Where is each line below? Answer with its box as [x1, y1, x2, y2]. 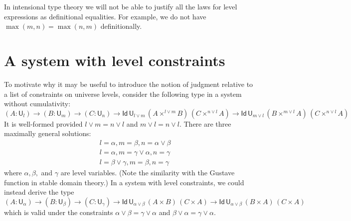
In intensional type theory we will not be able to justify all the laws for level [4, 1, 237, 11]
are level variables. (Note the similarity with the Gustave [60, 167, 235, 177]
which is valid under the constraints [4, 207, 113, 217]
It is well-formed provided [4, 118, 83, 129]
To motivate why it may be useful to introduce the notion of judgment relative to [4, 78, 253, 89]
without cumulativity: [4, 98, 71, 109]
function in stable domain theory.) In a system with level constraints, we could [4, 177, 244, 187]
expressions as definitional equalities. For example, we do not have [4, 11, 206, 21]
